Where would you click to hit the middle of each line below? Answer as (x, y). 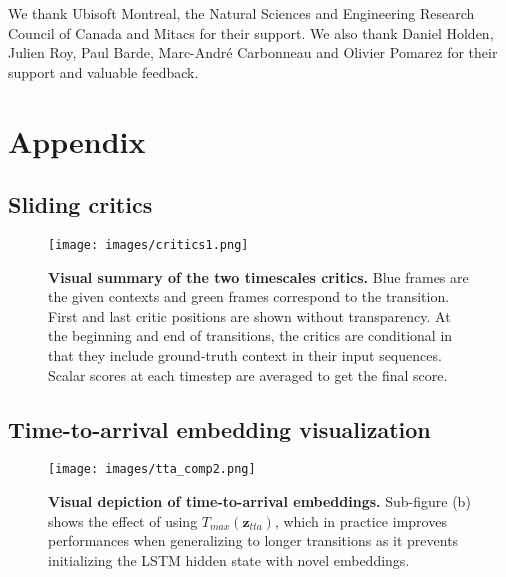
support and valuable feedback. (103, 71)
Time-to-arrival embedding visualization (219, 428)
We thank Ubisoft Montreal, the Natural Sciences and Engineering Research (241, 13)
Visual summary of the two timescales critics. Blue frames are (258, 276)
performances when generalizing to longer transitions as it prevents (253, 540)
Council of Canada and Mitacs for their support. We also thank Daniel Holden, (251, 32)
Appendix (77, 140)
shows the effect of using (123, 520)
